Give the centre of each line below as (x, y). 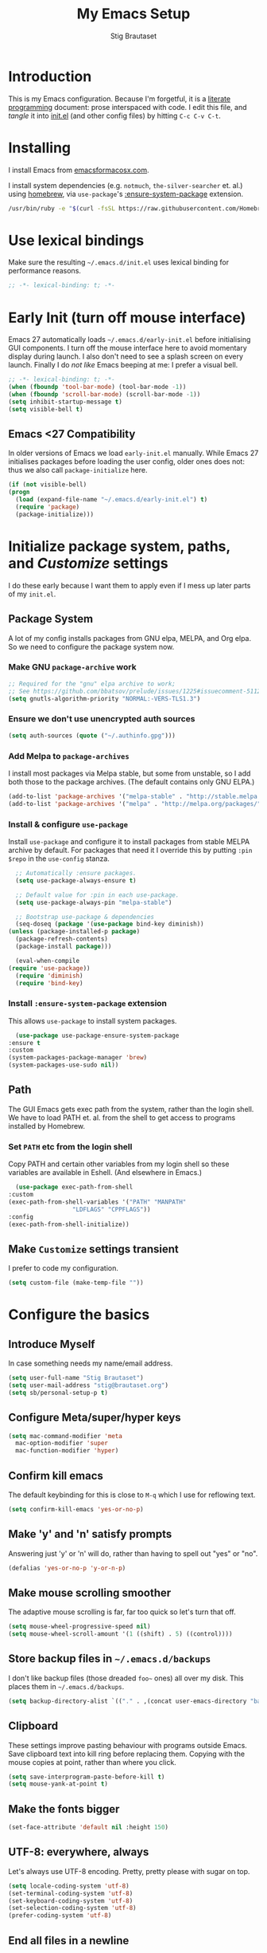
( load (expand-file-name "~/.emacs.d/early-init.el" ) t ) (112, 500)
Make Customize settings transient (93, 1249)
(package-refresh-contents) (62, 939)
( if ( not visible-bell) (48, 485)
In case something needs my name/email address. (91, 1363)
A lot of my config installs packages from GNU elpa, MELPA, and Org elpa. (130, 638)
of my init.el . (32, 594)
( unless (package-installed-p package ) (74, 932)
